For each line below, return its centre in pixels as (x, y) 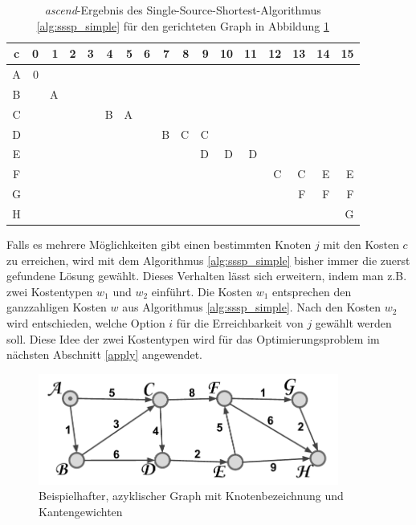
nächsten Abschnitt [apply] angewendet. (105, 354)
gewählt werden (353, 323)
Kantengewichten (81, 511)
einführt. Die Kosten (202, 291)
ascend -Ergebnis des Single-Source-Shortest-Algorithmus (183, 10)
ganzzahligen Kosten (57, 307)
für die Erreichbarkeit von (240, 323)
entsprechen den (312, 291)
